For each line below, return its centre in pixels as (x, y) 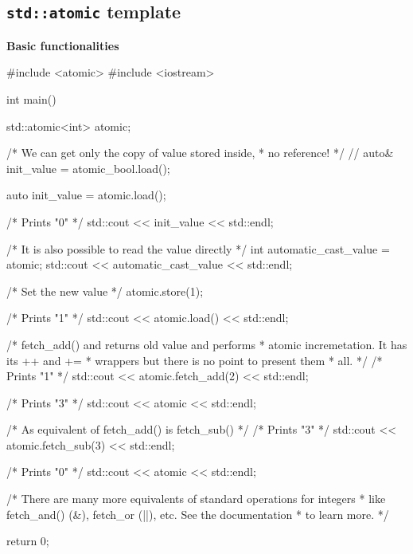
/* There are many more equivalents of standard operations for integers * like (196, 499)
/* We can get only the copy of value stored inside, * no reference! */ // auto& (200, 153)
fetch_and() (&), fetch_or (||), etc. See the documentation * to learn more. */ (198, 514)
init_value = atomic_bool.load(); (88, 168)
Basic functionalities (63, 45)
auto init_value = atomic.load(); (86, 195)
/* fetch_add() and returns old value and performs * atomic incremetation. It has (207, 344)
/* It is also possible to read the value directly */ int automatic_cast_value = (198, 248)
